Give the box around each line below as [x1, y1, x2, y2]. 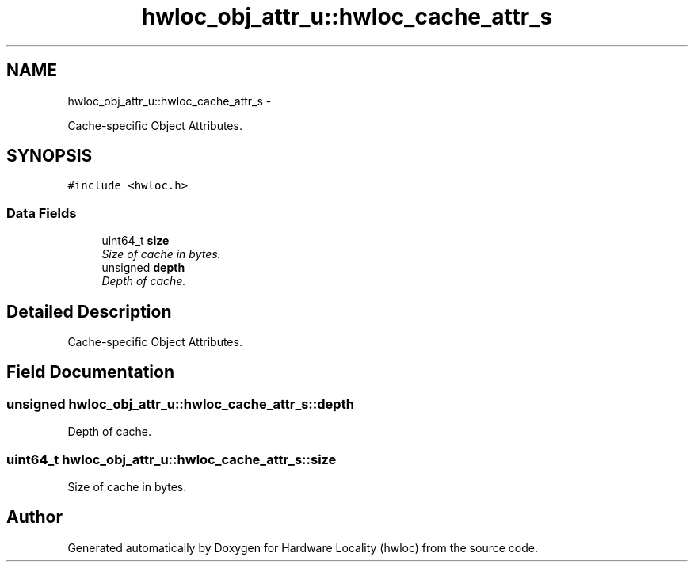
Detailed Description [6, 301, 172, 322]
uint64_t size [101, 234, 170, 248]
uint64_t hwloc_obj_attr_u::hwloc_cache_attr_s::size [6, 451, 337, 467]
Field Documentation [6, 362, 174, 383]
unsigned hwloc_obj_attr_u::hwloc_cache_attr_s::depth [6, 395, 354, 412]
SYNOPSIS [6, 146, 93, 166]
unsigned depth [101, 261, 185, 275]
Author [6, 507, 63, 528]
